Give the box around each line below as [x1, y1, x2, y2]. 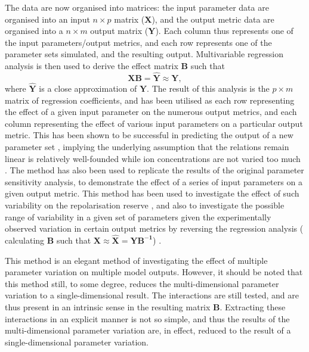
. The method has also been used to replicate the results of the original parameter [5, 164, 304, 176]
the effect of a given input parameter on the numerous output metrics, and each [5, 105, 297, 118]
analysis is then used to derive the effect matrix [5, 59, 178, 71]
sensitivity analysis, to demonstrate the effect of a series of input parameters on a [5, 175, 302, 188]
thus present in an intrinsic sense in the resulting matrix [5, 300, 211, 313]
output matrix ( [90, 24, 149, 37]
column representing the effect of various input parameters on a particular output [5, 117, 303, 129]
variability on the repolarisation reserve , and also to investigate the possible [5, 198, 285, 211]
